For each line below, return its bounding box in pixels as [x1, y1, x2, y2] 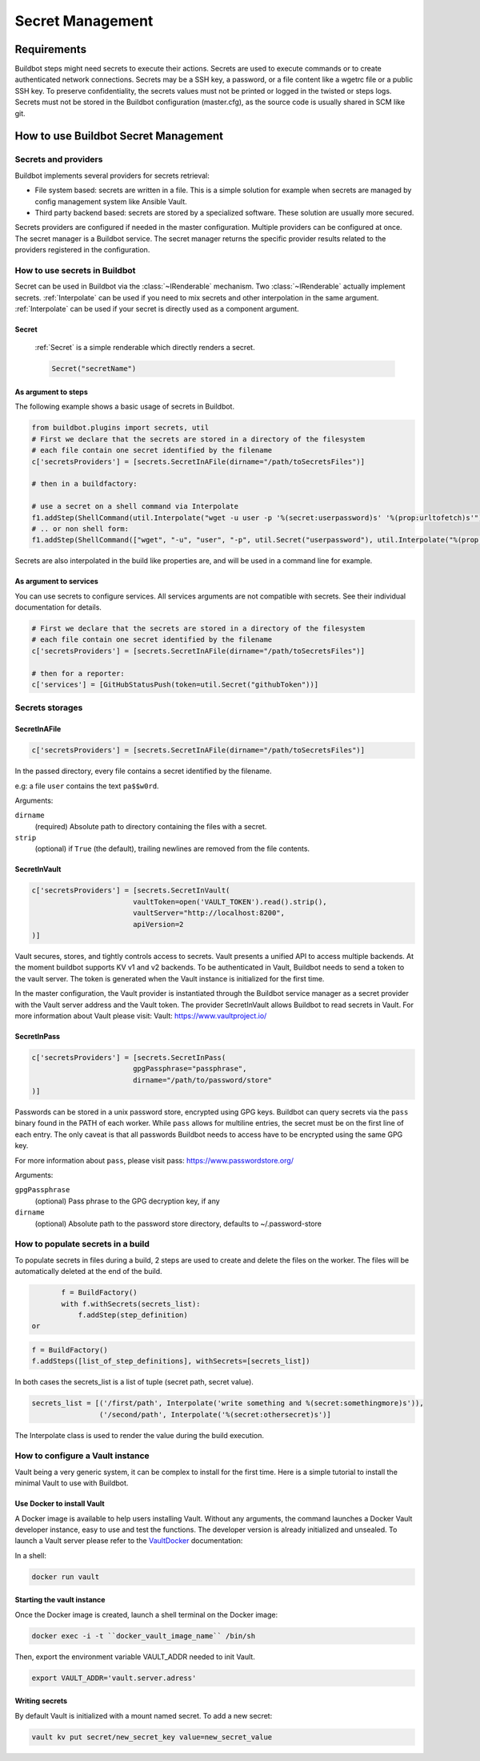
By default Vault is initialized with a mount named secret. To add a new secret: [14, 1711, 273, 1720]
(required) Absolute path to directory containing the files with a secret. [34, 821, 267, 831]
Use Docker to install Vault [14, 1499, 105, 1509]
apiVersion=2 [132, 920, 184, 929]
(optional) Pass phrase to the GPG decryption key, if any [34, 1196, 220, 1206]
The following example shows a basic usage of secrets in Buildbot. [14, 401, 235, 412]
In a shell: [14, 1550, 47, 1560]
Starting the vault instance [14, 1595, 106, 1605]
